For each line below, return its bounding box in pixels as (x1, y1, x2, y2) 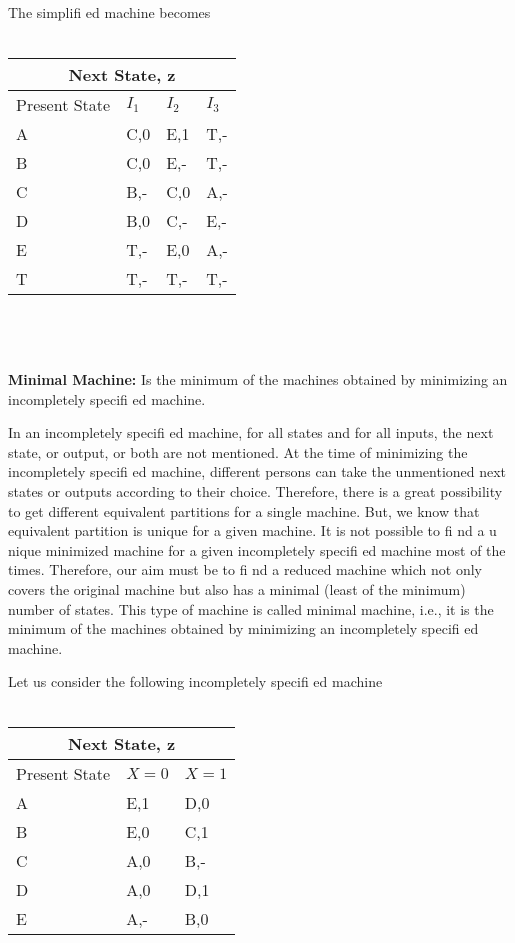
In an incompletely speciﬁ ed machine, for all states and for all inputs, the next (8, 422, 494, 443)
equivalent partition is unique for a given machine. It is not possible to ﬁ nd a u (8, 520, 497, 541)
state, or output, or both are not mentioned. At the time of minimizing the (8, 441, 468, 462)
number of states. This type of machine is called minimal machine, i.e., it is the (8, 598, 494, 619)
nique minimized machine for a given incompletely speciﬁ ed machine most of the (8, 539, 506, 560)
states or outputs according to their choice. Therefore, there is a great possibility (8, 480, 503, 501)
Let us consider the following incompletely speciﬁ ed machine (8, 671, 383, 692)
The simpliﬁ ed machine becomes (8, 2, 211, 22)
